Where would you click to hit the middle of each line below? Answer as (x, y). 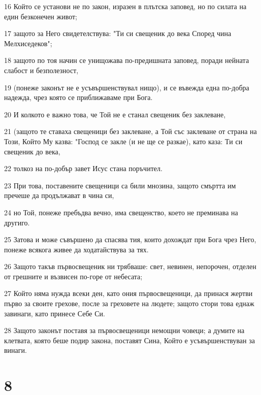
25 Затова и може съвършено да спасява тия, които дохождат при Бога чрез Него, (130, 239)
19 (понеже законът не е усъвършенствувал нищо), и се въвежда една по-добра (127, 87)
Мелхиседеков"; (28, 43)
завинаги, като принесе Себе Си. (55, 313)
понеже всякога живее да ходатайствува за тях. (76, 249)
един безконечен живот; (41, 16)
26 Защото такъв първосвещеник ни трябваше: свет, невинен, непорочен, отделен (130, 266)
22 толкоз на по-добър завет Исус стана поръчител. (83, 168)
